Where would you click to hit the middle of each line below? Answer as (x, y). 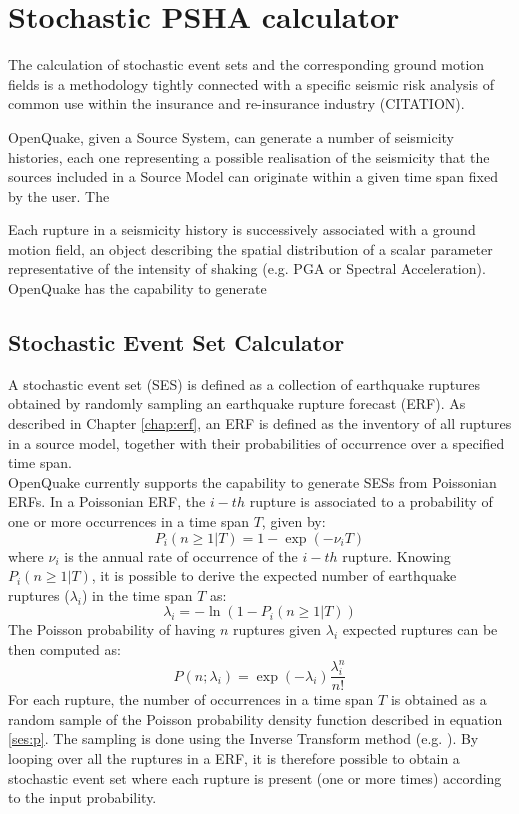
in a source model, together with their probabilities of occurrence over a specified (256, 442)
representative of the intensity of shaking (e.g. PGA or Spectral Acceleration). (247, 268)
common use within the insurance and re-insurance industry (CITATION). (236, 103)
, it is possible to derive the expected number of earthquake (274, 575)
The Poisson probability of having (112, 629)
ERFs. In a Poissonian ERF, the (107, 501)
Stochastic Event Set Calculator (176, 342)
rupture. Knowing (396, 555)
